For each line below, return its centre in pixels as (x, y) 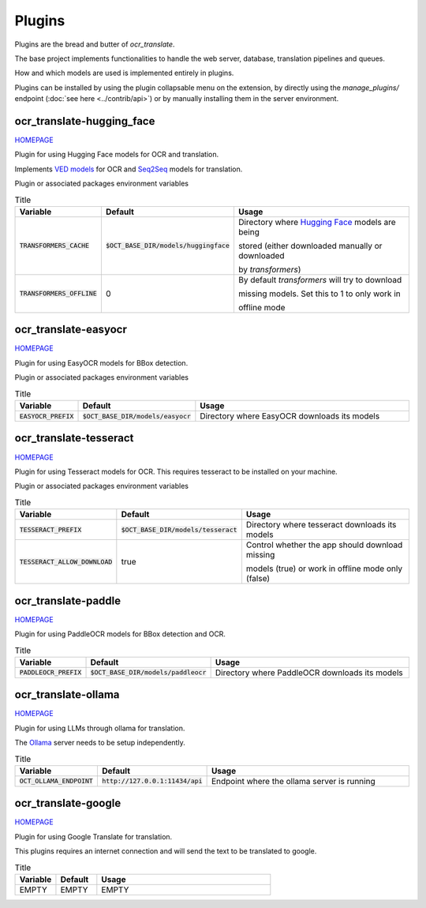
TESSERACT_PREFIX (50, 529)
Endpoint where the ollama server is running (293, 781)
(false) (258, 579)
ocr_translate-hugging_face (85, 121)
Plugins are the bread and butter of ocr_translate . (95, 44)
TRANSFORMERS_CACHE (54, 246)
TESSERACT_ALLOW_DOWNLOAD (66, 562)
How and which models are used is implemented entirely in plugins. (124, 73)
